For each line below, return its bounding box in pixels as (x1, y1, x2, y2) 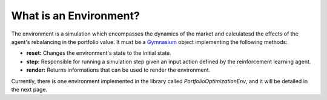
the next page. (11, 86, 48, 93)
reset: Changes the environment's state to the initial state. (26, 49, 172, 57)
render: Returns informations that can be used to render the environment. (26, 66, 211, 73)
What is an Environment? (11, 9, 140, 22)
